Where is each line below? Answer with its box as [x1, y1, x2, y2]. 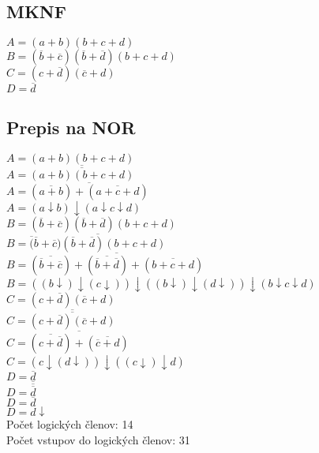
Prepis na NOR [6, 114, 136, 139]
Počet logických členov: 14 [6, 416, 133, 432]
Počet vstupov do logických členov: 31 [6, 431, 190, 447]
